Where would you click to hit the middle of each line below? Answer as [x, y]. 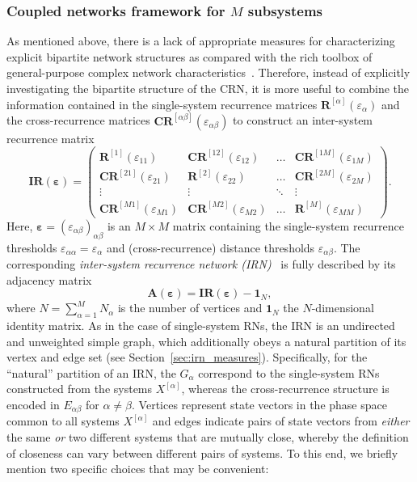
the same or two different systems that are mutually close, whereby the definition [208, 436]
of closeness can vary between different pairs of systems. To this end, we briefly [202, 452]
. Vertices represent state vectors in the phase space [259, 404]
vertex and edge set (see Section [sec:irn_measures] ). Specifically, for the [187, 357]
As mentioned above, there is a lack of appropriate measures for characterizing [201, 41]
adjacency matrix [49, 279]
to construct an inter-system [303, 120]
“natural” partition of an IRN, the [91, 372]
